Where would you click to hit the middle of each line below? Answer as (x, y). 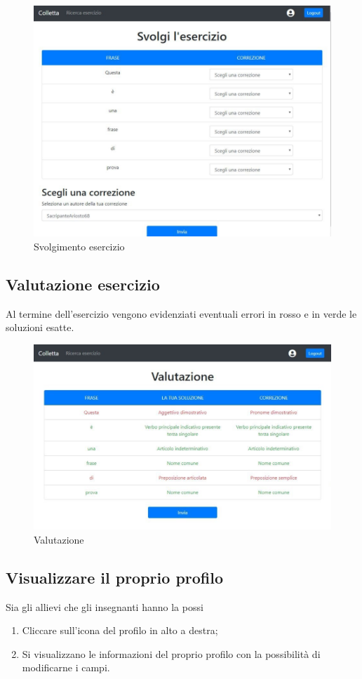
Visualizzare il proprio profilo (115, 577)
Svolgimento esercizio (79, 247)
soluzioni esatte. (40, 327)
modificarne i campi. (66, 667)
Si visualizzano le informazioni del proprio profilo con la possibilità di (171, 653)
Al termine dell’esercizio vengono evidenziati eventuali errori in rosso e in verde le (181, 313)
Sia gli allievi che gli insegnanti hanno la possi (105, 606)
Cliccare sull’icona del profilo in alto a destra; (120, 630)
